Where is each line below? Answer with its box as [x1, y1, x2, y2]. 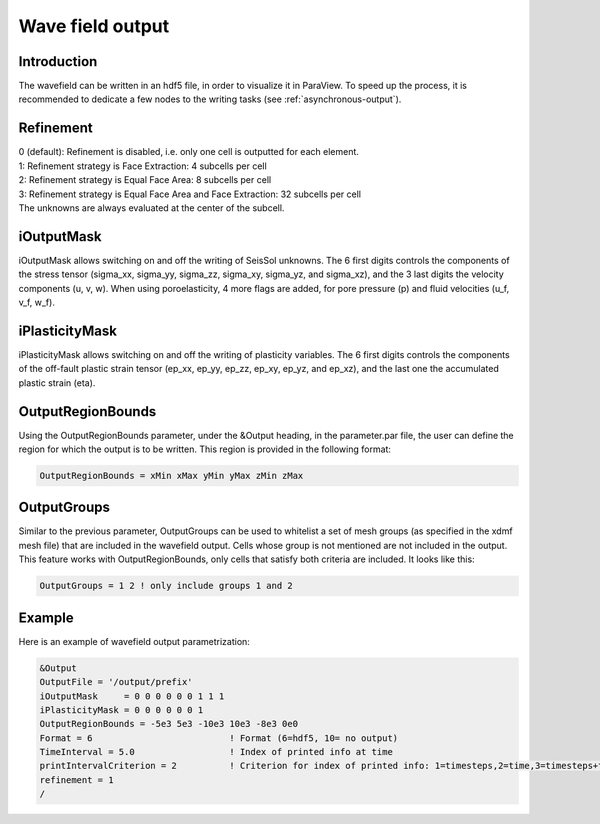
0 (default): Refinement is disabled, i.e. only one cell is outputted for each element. [18, 146, 360, 158]
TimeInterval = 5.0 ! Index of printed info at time [39, 746, 394, 758]
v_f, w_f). [18, 296, 55, 308]
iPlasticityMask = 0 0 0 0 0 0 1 [39, 704, 204, 715]
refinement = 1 [39, 774, 114, 785]
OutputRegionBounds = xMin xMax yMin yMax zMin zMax [39, 470, 304, 481]
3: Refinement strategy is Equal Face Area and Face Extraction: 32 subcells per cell [18, 188, 362, 200]
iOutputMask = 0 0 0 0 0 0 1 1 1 [39, 690, 225, 702]
